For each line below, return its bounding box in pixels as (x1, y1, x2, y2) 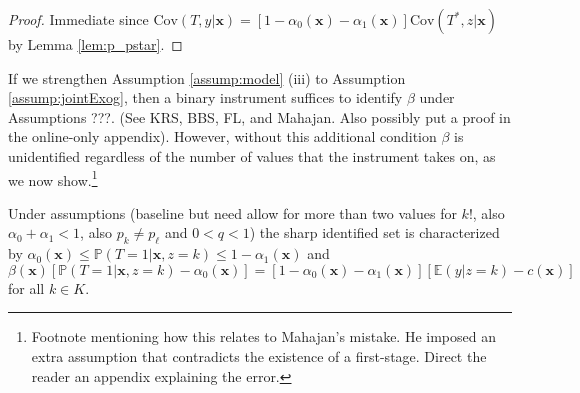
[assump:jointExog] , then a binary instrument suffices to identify (8, 87, 403, 108)
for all (8, 277, 45, 298)
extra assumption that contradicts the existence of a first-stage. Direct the (31, 345, 487, 366)
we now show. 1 (8, 166, 98, 190)
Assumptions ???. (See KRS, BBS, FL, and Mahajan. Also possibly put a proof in (8, 106, 511, 127)
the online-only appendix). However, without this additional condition (8, 126, 437, 147)
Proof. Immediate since (8, 9, 149, 29)
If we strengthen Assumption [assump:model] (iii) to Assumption (8, 67, 406, 88)
